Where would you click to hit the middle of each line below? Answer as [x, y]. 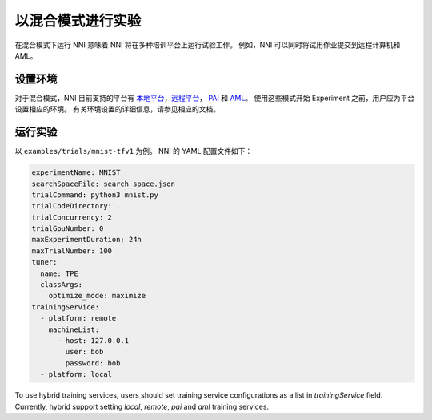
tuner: [44, 262]
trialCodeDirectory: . [76, 206]
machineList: [74, 329]
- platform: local [76, 374]
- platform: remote [78, 318]
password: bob [93, 363]
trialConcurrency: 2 [72, 217]
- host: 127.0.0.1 [93, 340]
